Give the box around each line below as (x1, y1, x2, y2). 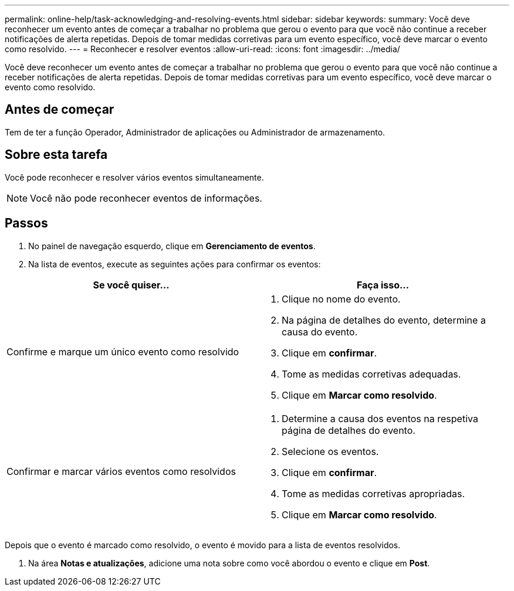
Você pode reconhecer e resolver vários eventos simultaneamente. (5, 172, 264, 182)
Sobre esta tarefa (5, 147, 108, 162)
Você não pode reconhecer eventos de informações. (30, 192, 262, 204)
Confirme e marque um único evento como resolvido (6, 345, 239, 358)
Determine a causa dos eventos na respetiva (282, 412, 478, 424)
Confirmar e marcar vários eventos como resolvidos (6, 465, 236, 477)
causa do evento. (282, 325, 358, 338)
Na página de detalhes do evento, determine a (282, 314, 486, 326)
